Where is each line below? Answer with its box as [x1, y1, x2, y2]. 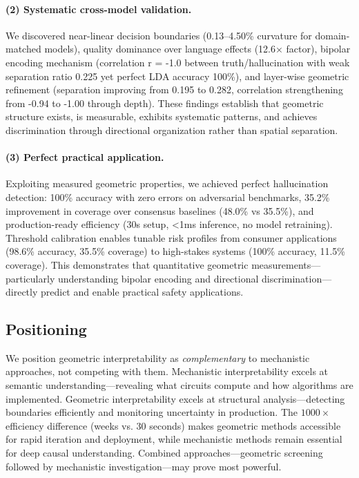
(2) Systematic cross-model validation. [6, 1, 192, 16]
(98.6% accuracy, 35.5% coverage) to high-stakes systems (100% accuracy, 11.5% [6, 244, 345, 258]
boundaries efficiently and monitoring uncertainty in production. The [6, 405, 298, 419]
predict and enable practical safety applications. [40, 285, 244, 299]
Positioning [6, 318, 87, 340]
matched [6, 41, 41, 56]
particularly [6, 271, 55, 285]
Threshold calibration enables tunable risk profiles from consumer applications [6, 230, 337, 245]
